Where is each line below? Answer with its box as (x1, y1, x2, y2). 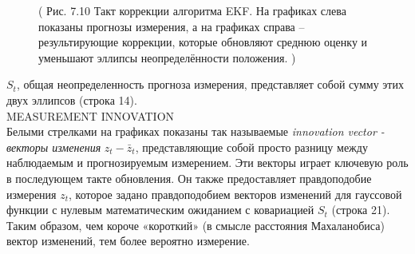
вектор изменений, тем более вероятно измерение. (6, 232, 250, 249)
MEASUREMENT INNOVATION (6, 107, 175, 124)
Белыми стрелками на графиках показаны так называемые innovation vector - (6, 123, 385, 140)
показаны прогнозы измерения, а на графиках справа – (38, 18, 305, 34)
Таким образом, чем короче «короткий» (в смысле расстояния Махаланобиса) (6, 216, 385, 233)
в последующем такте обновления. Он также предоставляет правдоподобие (6, 169, 372, 186)
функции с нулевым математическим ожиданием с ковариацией (6, 201, 314, 218)
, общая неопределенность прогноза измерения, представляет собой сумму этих (16, 76, 404, 93)
